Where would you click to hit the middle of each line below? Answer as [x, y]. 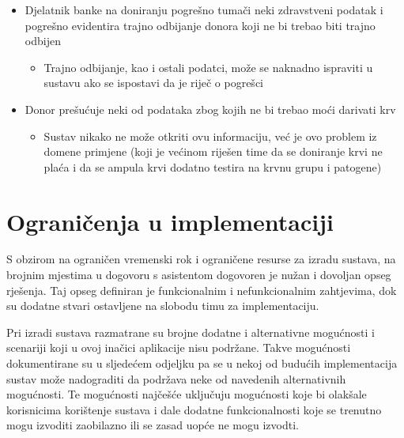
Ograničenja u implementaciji [170, 221]
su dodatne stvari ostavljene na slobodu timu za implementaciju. [163, 306]
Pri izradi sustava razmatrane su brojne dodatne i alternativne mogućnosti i [191, 332]
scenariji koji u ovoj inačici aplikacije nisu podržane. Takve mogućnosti [179, 347]
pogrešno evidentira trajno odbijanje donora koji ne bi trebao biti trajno [200, 25]
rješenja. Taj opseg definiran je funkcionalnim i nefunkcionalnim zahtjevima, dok [202, 290]
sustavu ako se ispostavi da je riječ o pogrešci [153, 83]
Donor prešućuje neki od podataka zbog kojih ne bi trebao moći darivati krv [210, 109]
